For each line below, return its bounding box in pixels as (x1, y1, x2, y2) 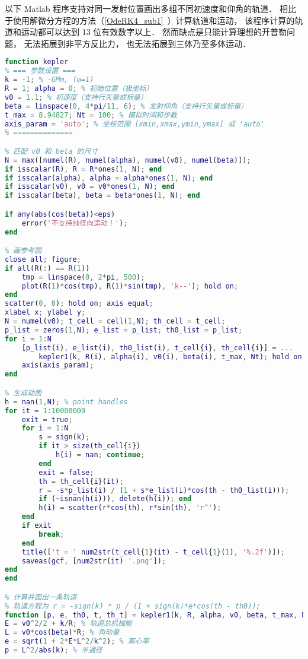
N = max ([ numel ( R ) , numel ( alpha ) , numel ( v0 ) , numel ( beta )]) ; (5, 156, 251, 164)
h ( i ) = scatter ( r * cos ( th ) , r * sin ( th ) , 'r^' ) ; (38, 503, 222, 512)
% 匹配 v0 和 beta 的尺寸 (5, 147, 98, 156)
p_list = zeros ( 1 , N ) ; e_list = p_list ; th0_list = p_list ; (5, 325, 243, 334)
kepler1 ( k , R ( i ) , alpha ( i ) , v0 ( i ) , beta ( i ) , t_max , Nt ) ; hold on (38, 352, 302, 361)
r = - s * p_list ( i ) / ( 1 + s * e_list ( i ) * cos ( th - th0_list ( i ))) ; (38, 486, 290, 495)
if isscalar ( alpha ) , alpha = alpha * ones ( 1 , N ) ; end (5, 173, 213, 182)
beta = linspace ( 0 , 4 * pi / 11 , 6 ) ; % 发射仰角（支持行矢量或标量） (5, 102, 248, 110)
